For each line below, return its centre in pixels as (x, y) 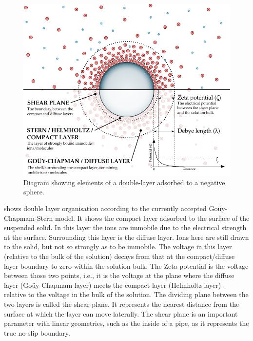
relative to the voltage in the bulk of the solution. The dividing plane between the (126, 294)
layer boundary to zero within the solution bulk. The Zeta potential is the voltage (126, 266)
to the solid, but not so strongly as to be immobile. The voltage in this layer (118, 246)
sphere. (34, 192)
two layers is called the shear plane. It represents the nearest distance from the (122, 304)
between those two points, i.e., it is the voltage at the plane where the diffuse (119, 275)
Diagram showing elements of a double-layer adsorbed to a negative (124, 182)
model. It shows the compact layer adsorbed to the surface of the (152, 218)
